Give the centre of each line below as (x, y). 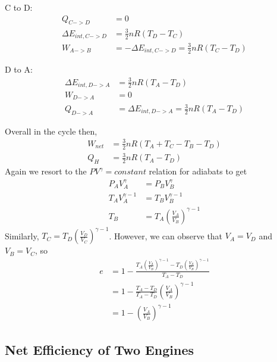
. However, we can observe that (166, 235)
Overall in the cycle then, (51, 131)
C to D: (19, 7)
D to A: (19, 69)
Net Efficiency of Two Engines (100, 349)
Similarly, (22, 235)
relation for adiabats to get (198, 171)
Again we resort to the (46, 171)
